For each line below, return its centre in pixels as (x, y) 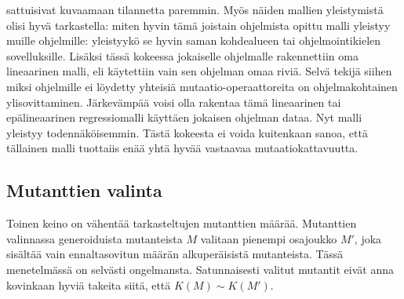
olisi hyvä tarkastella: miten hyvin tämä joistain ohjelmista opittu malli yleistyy (198, 25)
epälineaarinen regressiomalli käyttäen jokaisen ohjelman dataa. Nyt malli (184, 117)
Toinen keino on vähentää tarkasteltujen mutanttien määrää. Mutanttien (182, 223)
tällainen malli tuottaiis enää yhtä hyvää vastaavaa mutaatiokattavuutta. (182, 148)
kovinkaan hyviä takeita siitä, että (89, 284)
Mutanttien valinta (84, 190)
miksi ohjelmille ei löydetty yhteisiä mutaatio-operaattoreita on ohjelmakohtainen (202, 86)
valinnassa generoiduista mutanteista (95, 238)
